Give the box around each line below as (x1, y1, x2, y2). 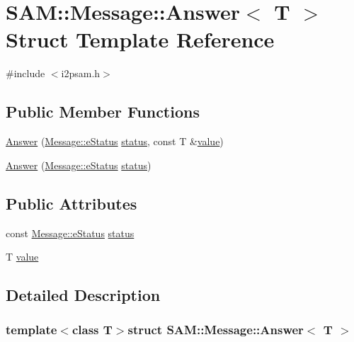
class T (72, 321, 113, 338)
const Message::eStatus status (6, 225, 135, 240)
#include (6, 66, 45, 81)
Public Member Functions (6, 101, 200, 122)
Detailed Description (6, 284, 161, 306)
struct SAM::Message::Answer (127, 321, 304, 338)
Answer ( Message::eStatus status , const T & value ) (6, 134, 224, 149)
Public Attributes (6, 192, 137, 214)
